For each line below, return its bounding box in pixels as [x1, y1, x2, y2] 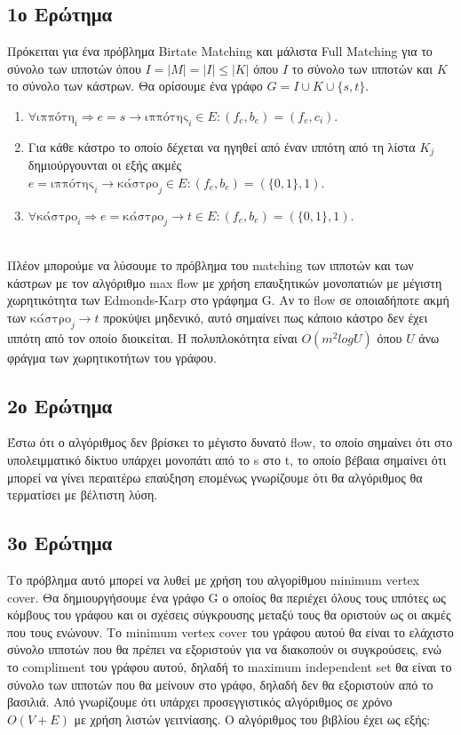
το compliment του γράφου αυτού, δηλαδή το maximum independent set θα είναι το [7, 657, 452, 675]
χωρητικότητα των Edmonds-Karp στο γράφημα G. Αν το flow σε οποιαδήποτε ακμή [7, 291, 449, 309]
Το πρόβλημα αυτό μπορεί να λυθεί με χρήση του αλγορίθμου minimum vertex [7, 570, 420, 588]
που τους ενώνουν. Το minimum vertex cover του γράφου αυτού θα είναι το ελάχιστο [7, 622, 454, 641]
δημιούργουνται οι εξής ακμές [28, 156, 182, 174]
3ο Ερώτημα [7, 529, 113, 556]
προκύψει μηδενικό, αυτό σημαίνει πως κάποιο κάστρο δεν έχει [103, 308, 428, 326]
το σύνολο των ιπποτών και [291, 59, 433, 77]
